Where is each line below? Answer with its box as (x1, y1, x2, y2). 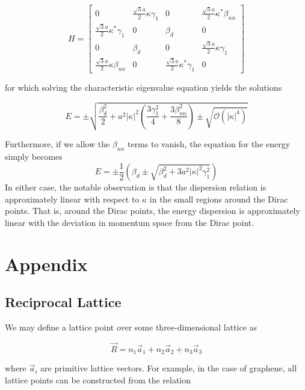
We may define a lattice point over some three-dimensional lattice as (5, 321, 257, 334)
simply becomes (5, 150, 63, 163)
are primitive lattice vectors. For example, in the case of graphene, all (40, 362, 297, 374)
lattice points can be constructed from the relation (5, 374, 191, 386)
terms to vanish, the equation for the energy (127, 138, 291, 150)
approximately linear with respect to (5, 192, 140, 205)
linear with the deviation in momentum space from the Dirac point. (5, 216, 254, 229)
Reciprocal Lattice (5, 293, 122, 311)
